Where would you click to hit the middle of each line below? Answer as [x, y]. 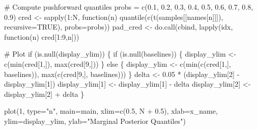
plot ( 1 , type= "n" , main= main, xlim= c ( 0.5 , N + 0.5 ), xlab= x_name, [111, 111]
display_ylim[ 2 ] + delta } [44, 94]
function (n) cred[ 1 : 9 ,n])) [42, 36]
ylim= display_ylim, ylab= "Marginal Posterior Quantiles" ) [95, 121]
